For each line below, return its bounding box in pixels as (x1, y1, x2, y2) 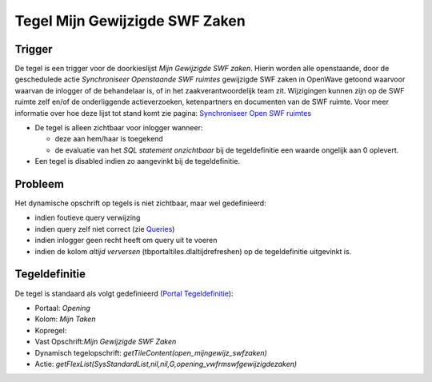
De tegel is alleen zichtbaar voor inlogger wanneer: (34, 123, 203, 133)
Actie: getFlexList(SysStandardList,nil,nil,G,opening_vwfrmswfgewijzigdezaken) (34, 359, 298, 368)
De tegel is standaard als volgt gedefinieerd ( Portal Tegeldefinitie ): (14, 288, 234, 298)
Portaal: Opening (34, 303, 91, 312)
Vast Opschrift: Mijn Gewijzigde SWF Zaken (34, 336, 177, 347)
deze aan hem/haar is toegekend (54, 134, 163, 144)
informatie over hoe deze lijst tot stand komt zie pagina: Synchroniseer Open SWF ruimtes (14, 108, 312, 117)
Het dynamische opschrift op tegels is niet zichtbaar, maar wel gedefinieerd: (14, 198, 267, 208)
